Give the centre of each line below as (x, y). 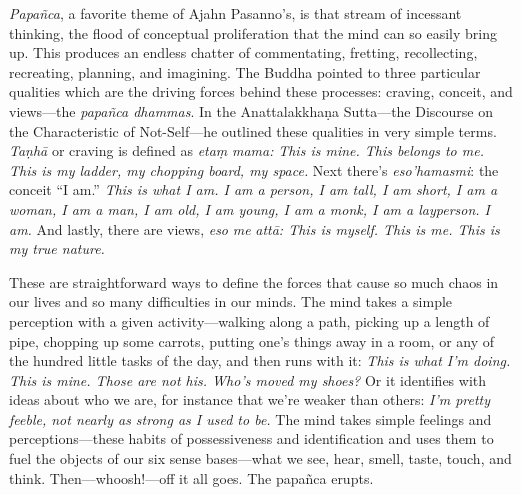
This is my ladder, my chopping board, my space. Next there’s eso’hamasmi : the (254, 169)
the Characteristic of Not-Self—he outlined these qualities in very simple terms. (253, 130)
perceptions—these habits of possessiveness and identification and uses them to (251, 438)
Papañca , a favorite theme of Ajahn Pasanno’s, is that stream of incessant (235, 13)
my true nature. (57, 248)
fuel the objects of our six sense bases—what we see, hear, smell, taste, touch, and (260, 458)
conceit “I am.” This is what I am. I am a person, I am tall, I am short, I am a (253, 189)
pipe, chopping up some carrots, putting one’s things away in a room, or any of (252, 340)
